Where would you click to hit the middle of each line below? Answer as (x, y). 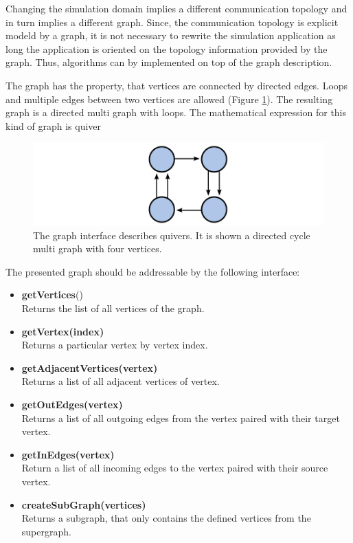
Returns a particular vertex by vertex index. (115, 345)
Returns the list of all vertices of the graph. (113, 308)
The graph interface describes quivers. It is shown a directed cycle (172, 235)
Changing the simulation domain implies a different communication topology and (176, 8)
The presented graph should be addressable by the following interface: (153, 271)
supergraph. (46, 531)
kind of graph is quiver (54, 125)
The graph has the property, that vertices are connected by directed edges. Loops (177, 85)
